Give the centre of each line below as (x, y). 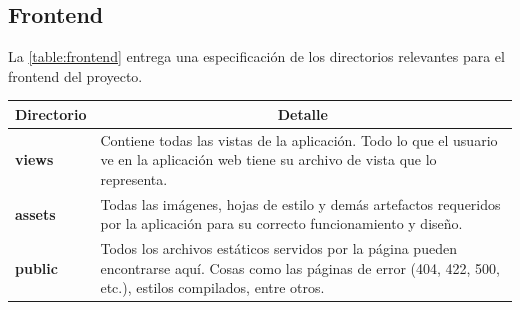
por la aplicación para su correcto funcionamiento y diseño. (281, 223)
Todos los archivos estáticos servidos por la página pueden (278, 248)
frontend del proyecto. (75, 75)
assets (35, 213)
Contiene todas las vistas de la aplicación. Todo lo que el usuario (299, 139)
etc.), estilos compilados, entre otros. (212, 287)
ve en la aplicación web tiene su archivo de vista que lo (268, 159)
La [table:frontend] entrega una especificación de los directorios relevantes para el (256, 56)
